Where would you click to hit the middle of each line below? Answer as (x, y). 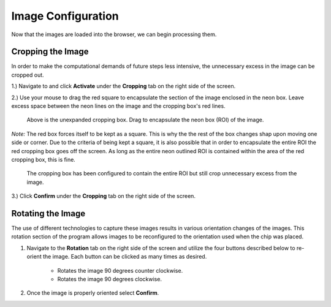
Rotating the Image (48, 214)
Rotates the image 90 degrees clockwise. (110, 279)
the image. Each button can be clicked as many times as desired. (125, 257)
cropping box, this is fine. (44, 159)
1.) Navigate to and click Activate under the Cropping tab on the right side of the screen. (124, 86)
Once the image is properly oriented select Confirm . (93, 293)
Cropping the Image (50, 52)
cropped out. (28, 75)
